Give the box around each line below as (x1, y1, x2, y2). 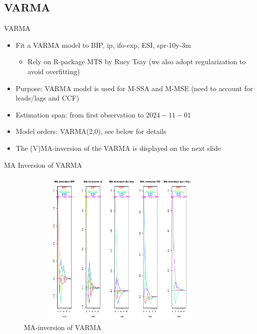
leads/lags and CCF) (15, 93, 80, 103)
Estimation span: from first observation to (15, 109, 144, 119)
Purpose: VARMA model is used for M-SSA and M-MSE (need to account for (15, 83, 253, 93)
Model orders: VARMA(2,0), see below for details (15, 126, 167, 136)
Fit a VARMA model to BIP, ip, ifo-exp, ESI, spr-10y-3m (15, 39, 191, 50)
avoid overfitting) (27, 66, 80, 76)
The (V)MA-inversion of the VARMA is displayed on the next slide (15, 142, 221, 153)
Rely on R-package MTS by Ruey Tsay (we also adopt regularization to (27, 56, 246, 67)
